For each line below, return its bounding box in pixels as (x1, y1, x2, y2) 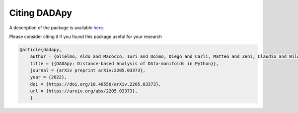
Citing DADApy (9, 7, 72, 18)
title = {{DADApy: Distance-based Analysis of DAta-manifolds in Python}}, (30, 61, 219, 66)
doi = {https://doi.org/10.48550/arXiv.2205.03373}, (30, 81, 161, 87)
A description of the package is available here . (9, 25, 104, 31)
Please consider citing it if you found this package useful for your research (9, 34, 162, 39)
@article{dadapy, (19, 47, 62, 52)
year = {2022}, (30, 75, 67, 80)
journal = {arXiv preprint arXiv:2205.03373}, (30, 68, 146, 74)
